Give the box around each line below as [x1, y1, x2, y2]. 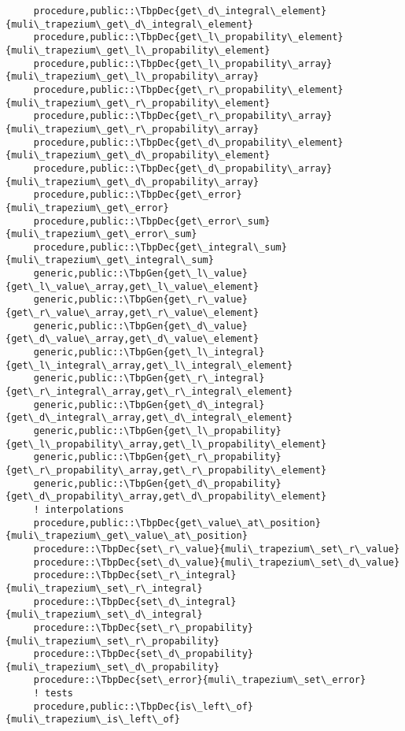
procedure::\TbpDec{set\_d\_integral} [33, 596, 237, 607]
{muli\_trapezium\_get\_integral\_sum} [6, 254, 214, 266]
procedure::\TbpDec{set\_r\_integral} [33, 570, 237, 581]
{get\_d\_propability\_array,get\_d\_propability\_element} [6, 491, 327, 503]
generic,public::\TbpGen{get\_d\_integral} [33, 399, 265, 410]
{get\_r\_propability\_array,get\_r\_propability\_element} [6, 464, 327, 476]
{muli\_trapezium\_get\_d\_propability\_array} [6, 176, 260, 187]
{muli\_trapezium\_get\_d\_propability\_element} [6, 150, 271, 161]
